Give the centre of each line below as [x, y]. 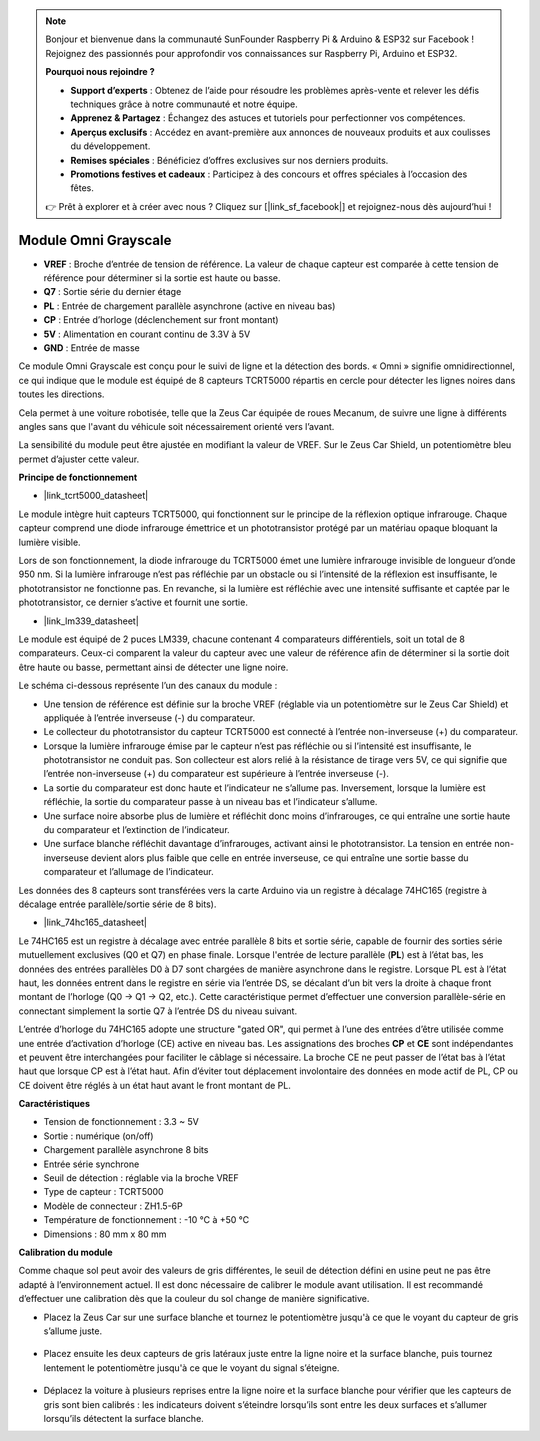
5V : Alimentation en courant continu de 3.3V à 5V [147, 334]
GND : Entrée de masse [91, 347]
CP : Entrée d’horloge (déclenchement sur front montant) [161, 320]
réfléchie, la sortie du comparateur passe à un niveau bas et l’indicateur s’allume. [210, 802]
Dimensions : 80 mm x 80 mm [105, 1234]
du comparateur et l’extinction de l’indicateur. [136, 830]
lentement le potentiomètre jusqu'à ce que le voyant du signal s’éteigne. [191, 1367]
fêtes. [82, 188]
